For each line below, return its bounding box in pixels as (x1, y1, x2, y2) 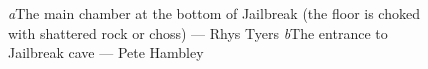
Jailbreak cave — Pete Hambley (8, 42, 204, 63)
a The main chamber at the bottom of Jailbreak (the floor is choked (8, 3, 420, 23)
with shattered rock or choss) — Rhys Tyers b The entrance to (8, 22, 388, 43)
